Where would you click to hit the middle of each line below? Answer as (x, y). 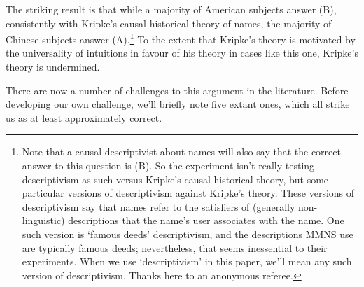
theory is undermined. (53, 67)
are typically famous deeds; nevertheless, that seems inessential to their (175, 247)
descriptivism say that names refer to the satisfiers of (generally (159, 206)
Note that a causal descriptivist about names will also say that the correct (181, 152)
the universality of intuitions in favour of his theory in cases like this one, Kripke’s (182, 53)
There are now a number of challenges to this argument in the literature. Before (177, 90)
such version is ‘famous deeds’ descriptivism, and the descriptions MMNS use (188, 233)
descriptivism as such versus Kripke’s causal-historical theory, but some (175, 179)
